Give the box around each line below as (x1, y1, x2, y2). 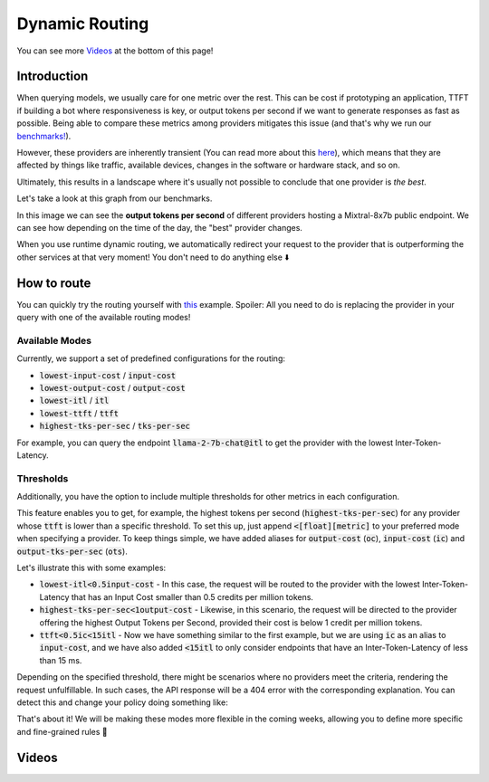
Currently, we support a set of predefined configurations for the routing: (16, 353, 285, 364)
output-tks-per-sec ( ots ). (16, 546, 129, 557)
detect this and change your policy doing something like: (16, 697, 228, 708)
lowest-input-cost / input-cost (39, 369, 177, 380)
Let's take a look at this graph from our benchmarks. (16, 193, 213, 204)
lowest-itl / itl (39, 395, 110, 406)
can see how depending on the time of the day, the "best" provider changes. (16, 222, 303, 233)
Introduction (16, 69, 89, 84)
